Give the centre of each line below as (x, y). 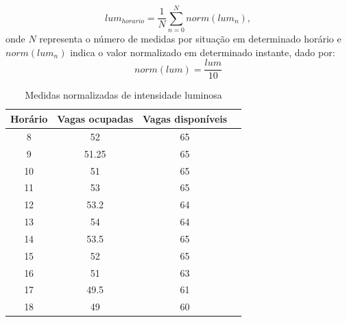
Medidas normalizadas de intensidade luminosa (123, 95)
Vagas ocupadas (95, 118)
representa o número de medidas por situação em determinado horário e (190, 39)
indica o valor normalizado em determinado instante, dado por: (203, 52)
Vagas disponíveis (185, 118)
